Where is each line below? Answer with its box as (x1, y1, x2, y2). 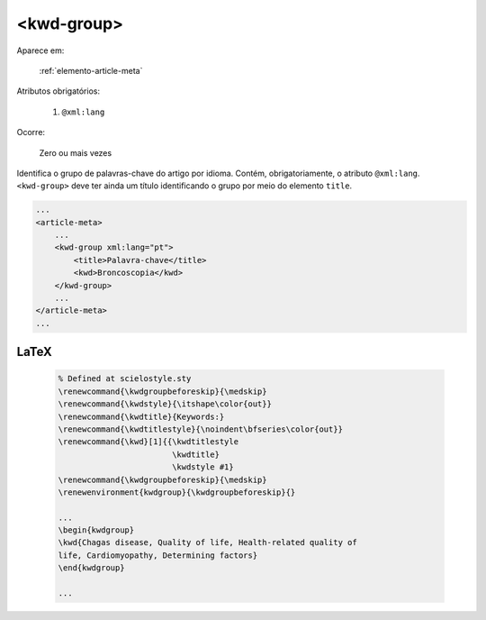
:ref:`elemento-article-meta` (39, 65, 143, 76)
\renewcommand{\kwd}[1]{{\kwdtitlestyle (58, 437, 238, 447)
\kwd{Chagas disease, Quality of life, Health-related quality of (58, 537, 357, 548)
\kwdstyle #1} (171, 462, 234, 472)
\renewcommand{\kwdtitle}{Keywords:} (58, 411, 225, 422)
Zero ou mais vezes (39, 147, 112, 158)
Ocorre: (16, 127, 45, 138)
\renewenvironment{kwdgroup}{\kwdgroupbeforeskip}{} (58, 487, 296, 497)
